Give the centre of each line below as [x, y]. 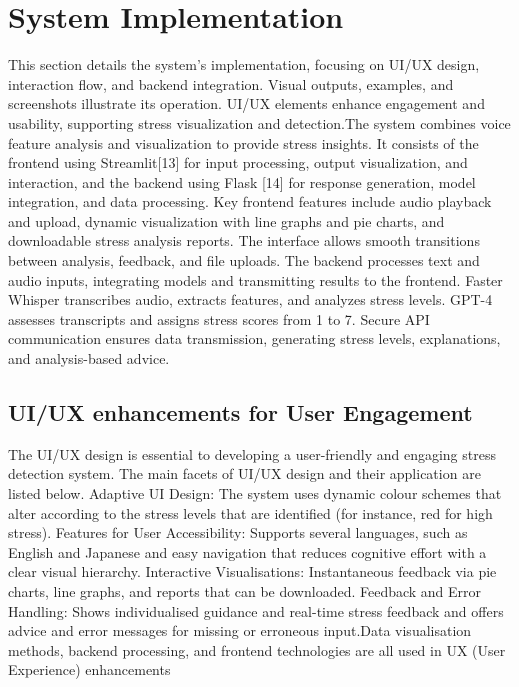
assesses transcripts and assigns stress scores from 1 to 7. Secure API [219, 318]
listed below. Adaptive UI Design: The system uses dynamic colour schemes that [255, 493]
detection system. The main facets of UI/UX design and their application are [244, 473]
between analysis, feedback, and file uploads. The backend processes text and [244, 260]
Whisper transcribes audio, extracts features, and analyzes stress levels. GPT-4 [250, 299]
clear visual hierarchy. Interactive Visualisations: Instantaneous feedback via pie [252, 571]
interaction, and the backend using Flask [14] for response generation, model [242, 181]
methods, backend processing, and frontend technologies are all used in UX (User [257, 649]
